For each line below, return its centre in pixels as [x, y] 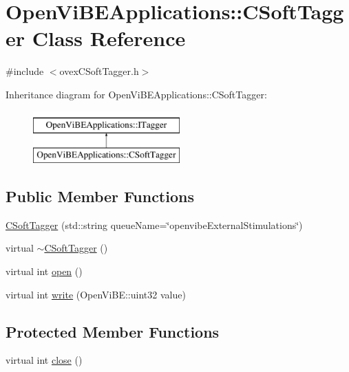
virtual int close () [44, 360]
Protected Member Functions [113, 331]
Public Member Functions [100, 196]
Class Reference [109, 38]
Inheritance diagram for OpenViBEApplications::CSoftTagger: [136, 94]
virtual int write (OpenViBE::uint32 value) [96, 294]
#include [25, 71]
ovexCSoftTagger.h [99, 71]
